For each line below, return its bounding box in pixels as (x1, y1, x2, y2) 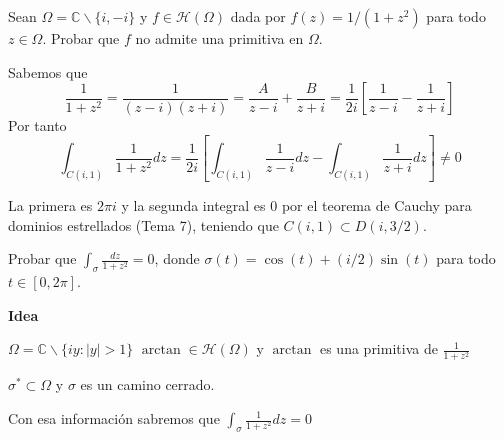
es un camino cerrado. (80, 374, 215, 395)
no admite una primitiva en (135, 28, 304, 48)
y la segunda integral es (121, 195, 266, 216)
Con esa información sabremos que (8, 408, 220, 428)
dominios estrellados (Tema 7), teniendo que (8, 214, 279, 235)
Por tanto (8, 114, 67, 135)
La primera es (8, 195, 93, 216)
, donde (154, 248, 200, 269)
